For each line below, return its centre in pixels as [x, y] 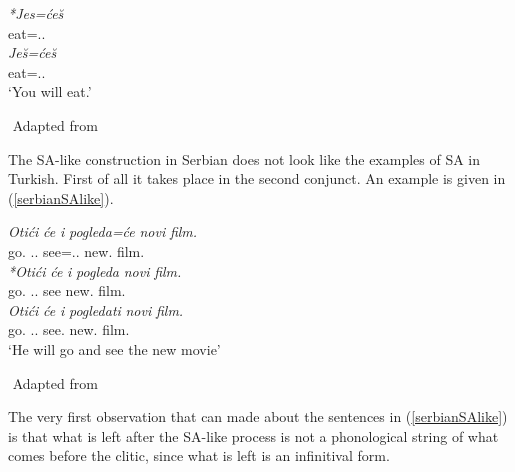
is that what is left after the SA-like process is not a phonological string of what [253, 435]
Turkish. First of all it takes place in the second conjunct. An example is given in [257, 178]
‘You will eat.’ [50, 91]
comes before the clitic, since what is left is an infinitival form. [199, 455]
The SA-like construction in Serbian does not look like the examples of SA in [244, 158]
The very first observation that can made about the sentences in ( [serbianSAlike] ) [258, 416]
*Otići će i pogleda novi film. [95, 270]
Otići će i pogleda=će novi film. [103, 231]
